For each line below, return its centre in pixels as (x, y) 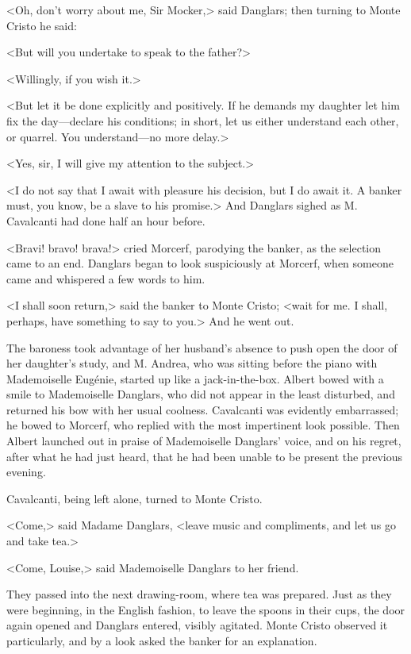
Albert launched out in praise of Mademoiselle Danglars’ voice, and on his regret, (204, 441)
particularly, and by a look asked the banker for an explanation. (162, 641)
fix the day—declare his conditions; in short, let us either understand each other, (203, 120)
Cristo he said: (42, 25)
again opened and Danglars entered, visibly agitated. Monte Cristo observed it (197, 625)
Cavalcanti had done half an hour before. (106, 220)
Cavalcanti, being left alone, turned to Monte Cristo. (134, 498)
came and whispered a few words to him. (106, 278)
